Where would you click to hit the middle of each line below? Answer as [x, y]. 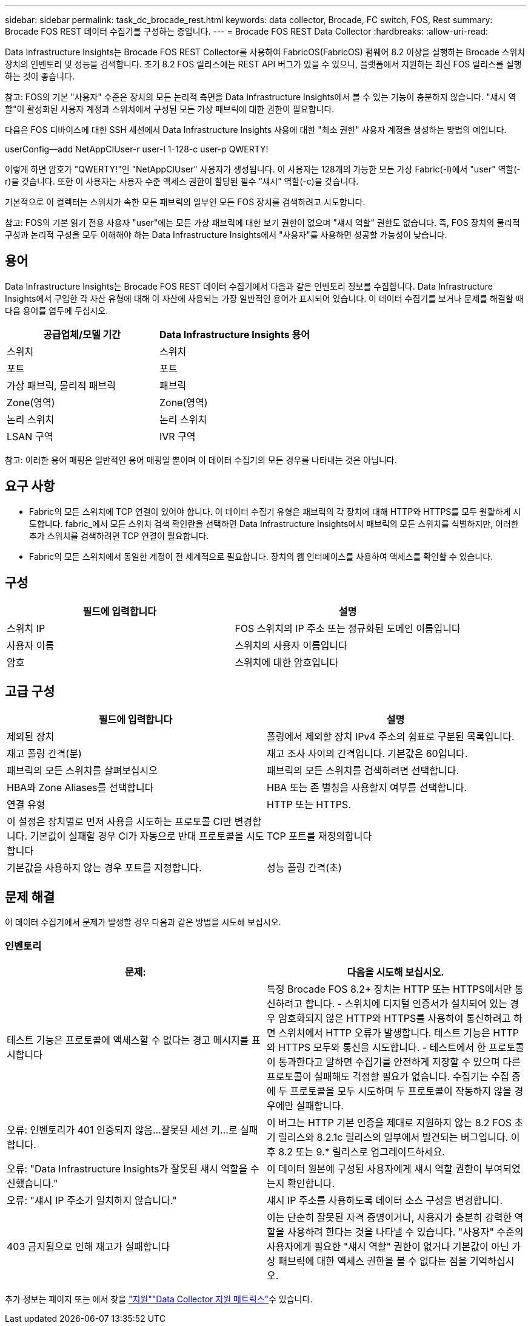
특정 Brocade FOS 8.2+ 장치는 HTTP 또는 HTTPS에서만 [389, 989]
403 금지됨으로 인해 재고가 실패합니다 [88, 1246]
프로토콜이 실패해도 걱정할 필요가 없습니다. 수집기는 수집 [388, 1076]
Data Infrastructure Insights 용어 [235, 334]
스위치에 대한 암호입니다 [287, 662]
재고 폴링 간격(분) [44, 754]
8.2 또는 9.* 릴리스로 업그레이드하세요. [362, 1151]
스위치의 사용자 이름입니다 [291, 645]
